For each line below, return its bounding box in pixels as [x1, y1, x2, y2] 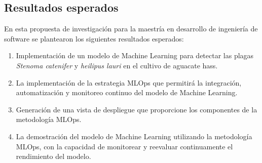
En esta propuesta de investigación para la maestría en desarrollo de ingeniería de [4, 23, 258, 34]
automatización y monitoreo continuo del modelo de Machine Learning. [16, 87, 238, 98]
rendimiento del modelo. [16, 151, 91, 161]
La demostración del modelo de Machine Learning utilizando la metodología [16, 131, 252, 141]
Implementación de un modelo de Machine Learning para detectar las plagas [16, 50, 254, 61]
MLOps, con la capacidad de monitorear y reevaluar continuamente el [16, 141, 233, 151]
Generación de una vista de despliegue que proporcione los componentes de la [16, 104, 257, 114]
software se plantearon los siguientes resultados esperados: [4, 33, 184, 44]
